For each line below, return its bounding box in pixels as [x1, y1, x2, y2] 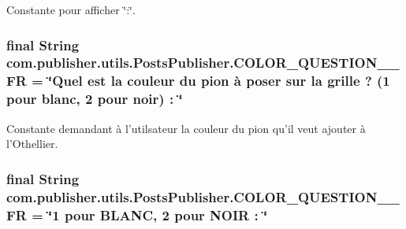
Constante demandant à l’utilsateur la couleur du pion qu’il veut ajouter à [6, 120, 366, 136]
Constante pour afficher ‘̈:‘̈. [6, 2, 136, 17]
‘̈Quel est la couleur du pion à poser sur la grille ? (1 [48, 71, 390, 90]
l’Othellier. [6, 135, 58, 152]
